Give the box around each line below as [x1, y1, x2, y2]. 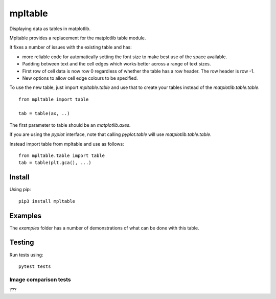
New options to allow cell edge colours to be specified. [22, 75, 138, 81]
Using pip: [9, 187, 31, 193]
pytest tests [18, 263, 51, 269]
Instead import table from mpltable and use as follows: [9, 141, 125, 147]
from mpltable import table [18, 96, 89, 102]
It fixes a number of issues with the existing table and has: [9, 44, 132, 51]
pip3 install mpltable [18, 198, 76, 204]
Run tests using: [9, 251, 43, 258]
